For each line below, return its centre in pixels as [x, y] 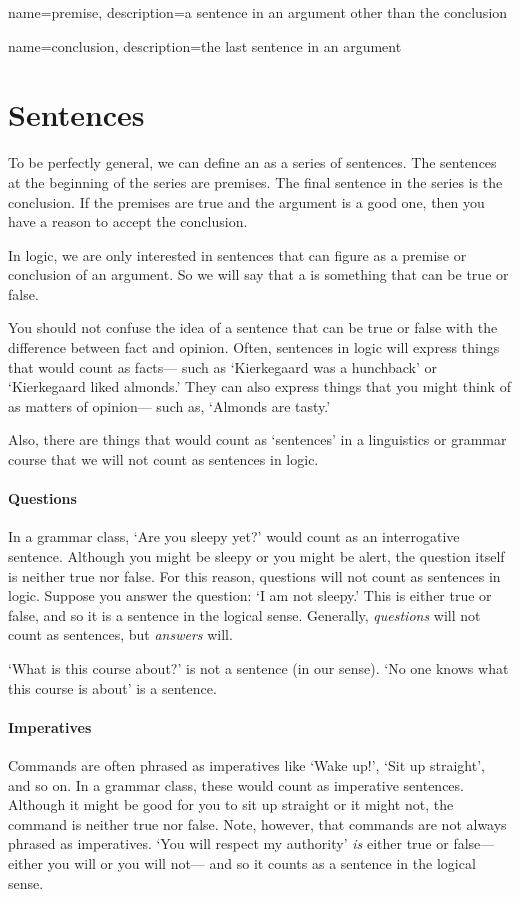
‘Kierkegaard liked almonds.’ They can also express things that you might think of [259, 386]
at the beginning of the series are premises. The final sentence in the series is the [255, 181]
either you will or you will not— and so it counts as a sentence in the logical [242, 862]
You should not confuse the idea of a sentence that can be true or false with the [253, 327]
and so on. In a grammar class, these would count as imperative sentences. [236, 784]
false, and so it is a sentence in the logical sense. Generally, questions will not [244, 614]
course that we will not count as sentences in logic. [163, 459]
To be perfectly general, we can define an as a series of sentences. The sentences [252, 162]
